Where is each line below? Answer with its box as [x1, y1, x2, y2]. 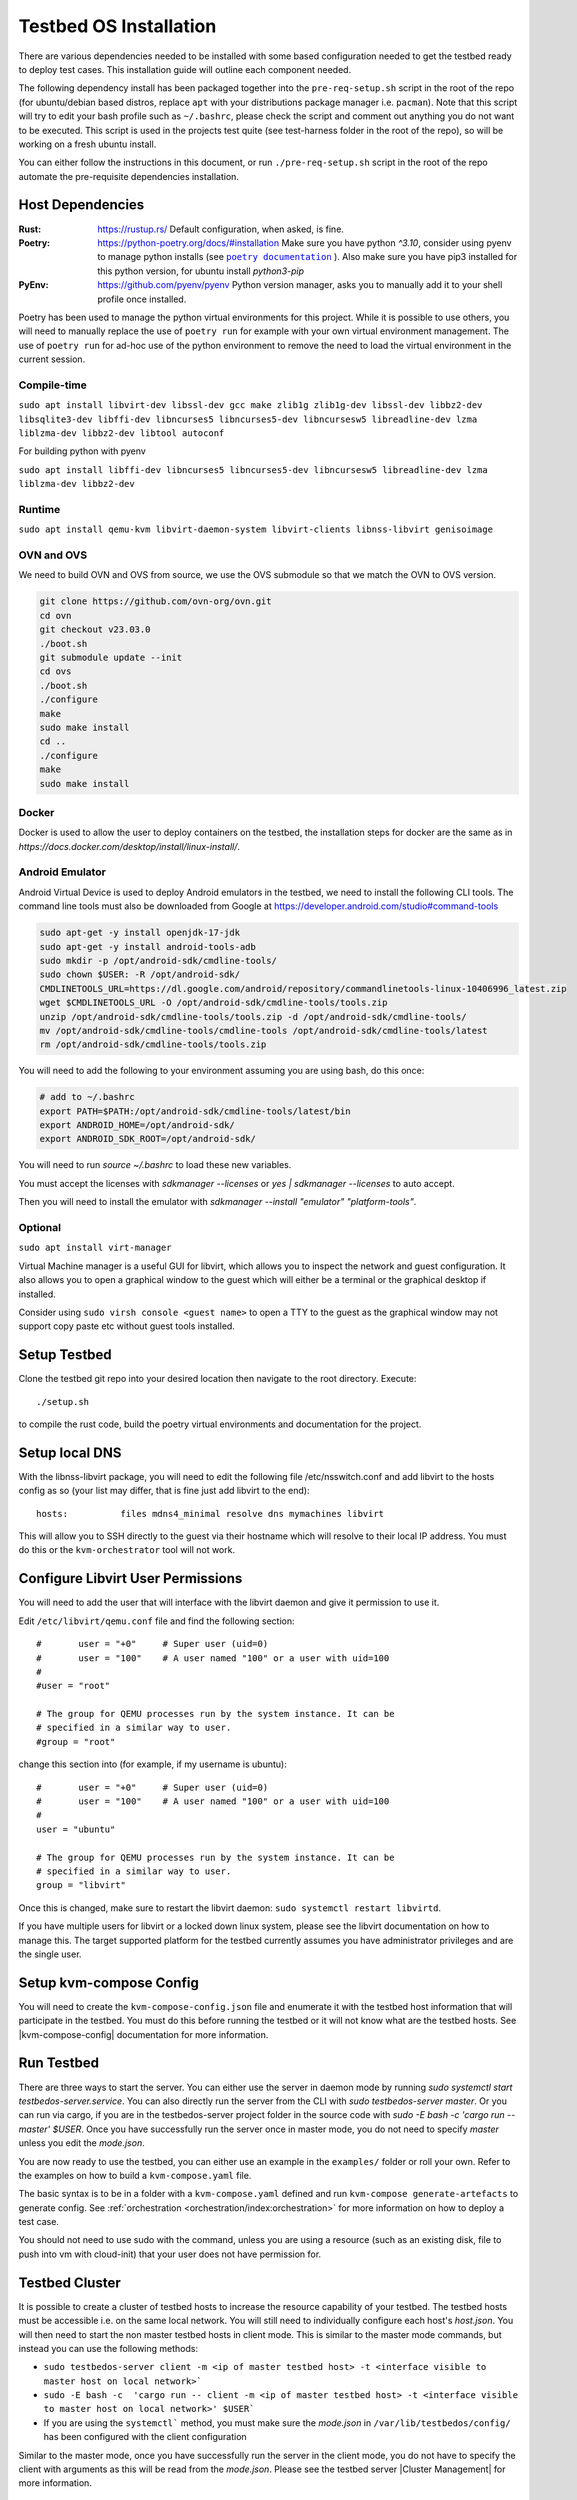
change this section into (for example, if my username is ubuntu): [18, 1758, 287, 1770]
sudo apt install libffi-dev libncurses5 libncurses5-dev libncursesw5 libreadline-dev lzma [18, 464, 489, 475]
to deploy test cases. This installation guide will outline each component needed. [18, 63, 352, 75]
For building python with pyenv [18, 445, 147, 457]
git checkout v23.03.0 [39, 624, 151, 635]
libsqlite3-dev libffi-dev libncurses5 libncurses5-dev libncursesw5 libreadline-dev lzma [18, 413, 478, 425]
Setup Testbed [18, 1346, 112, 1364]
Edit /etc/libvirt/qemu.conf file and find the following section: [18, 1615, 295, 1627]
